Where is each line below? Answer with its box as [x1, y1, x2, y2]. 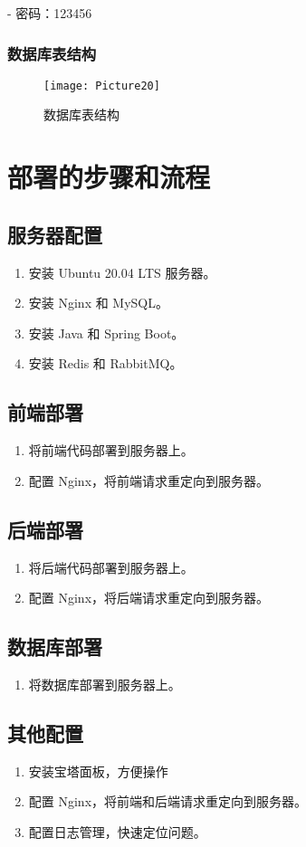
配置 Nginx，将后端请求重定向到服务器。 [28, 588, 270, 607]
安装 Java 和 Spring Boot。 [28, 323, 185, 342]
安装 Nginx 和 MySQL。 [28, 293, 169, 312]
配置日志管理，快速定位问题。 [28, 822, 206, 841]
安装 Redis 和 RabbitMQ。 [28, 354, 183, 373]
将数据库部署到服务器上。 [28, 675, 181, 693]
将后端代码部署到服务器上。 [28, 557, 194, 576]
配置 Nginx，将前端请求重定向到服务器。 [28, 471, 270, 490]
